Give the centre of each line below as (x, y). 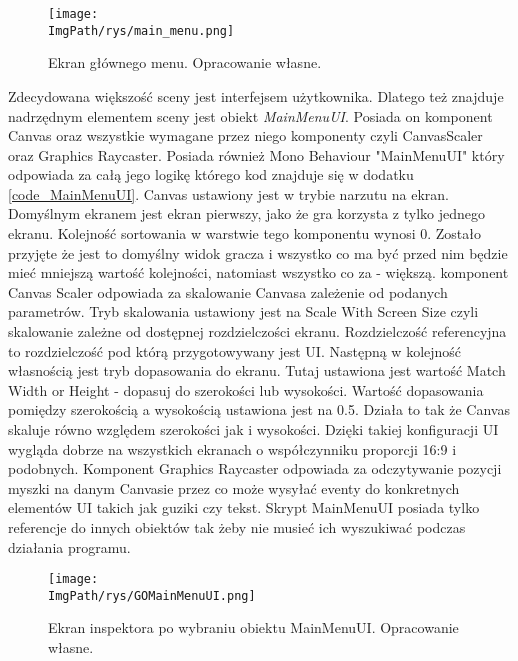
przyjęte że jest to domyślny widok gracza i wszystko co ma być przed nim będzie (258, 252)
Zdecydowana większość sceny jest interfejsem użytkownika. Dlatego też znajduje (256, 95)
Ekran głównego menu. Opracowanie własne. (185, 62)
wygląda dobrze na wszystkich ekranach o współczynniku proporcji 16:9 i (232, 448)
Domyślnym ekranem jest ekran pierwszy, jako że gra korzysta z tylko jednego (247, 213)
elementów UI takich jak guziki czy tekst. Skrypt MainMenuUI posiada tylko (244, 507)
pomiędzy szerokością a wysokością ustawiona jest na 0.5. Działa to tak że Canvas (259, 409)
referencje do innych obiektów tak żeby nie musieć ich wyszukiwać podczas (237, 526)
